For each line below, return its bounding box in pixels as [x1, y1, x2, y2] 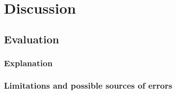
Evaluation [4, 31, 59, 46]
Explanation [4, 57, 53, 69]
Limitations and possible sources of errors [4, 79, 173, 91]
